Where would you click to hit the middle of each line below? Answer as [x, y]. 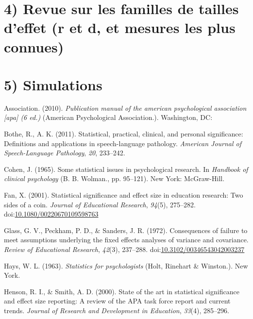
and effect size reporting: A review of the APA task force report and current [117, 301]
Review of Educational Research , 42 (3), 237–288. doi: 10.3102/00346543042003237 [124, 249]
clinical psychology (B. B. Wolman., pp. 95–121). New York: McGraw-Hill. [114, 178]
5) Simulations [53, 84]
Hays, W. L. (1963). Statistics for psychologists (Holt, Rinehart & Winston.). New [126, 265]
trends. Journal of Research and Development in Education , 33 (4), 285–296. [117, 310]
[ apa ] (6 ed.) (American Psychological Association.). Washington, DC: [108, 117]
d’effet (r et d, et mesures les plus [120, 27]
